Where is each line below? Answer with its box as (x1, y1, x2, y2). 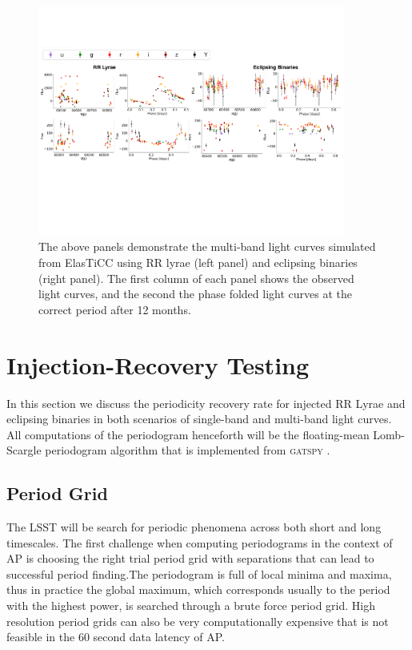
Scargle (6, 442, 42, 458)
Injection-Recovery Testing (6, 348, 310, 381)
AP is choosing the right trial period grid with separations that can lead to (6, 550, 374, 567)
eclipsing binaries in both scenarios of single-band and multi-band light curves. (6, 410, 392, 427)
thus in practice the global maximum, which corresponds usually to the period (6, 581, 390, 598)
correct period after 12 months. (38, 301, 191, 317)
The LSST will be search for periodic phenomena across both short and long (6, 519, 382, 535)
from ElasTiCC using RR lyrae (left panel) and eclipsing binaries (38, 254, 358, 270)
